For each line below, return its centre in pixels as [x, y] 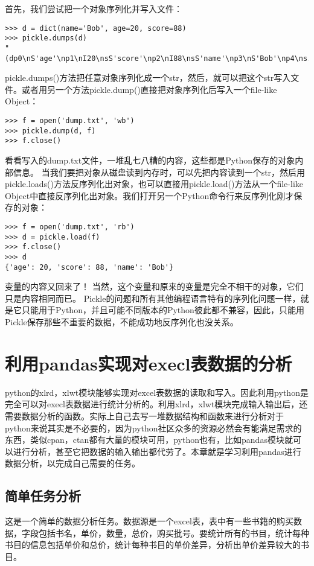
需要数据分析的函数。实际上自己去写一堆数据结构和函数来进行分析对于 [144, 415]
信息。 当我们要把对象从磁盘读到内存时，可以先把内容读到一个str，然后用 [159, 172]
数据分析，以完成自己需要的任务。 [72, 463]
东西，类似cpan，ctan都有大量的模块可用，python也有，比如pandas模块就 [149, 440]
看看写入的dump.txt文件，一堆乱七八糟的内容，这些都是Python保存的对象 [150, 160]
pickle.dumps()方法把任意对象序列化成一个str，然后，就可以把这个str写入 [148, 78]
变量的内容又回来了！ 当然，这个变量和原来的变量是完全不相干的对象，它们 [154, 286]
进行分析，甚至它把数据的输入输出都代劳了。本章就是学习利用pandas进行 [157, 451]
